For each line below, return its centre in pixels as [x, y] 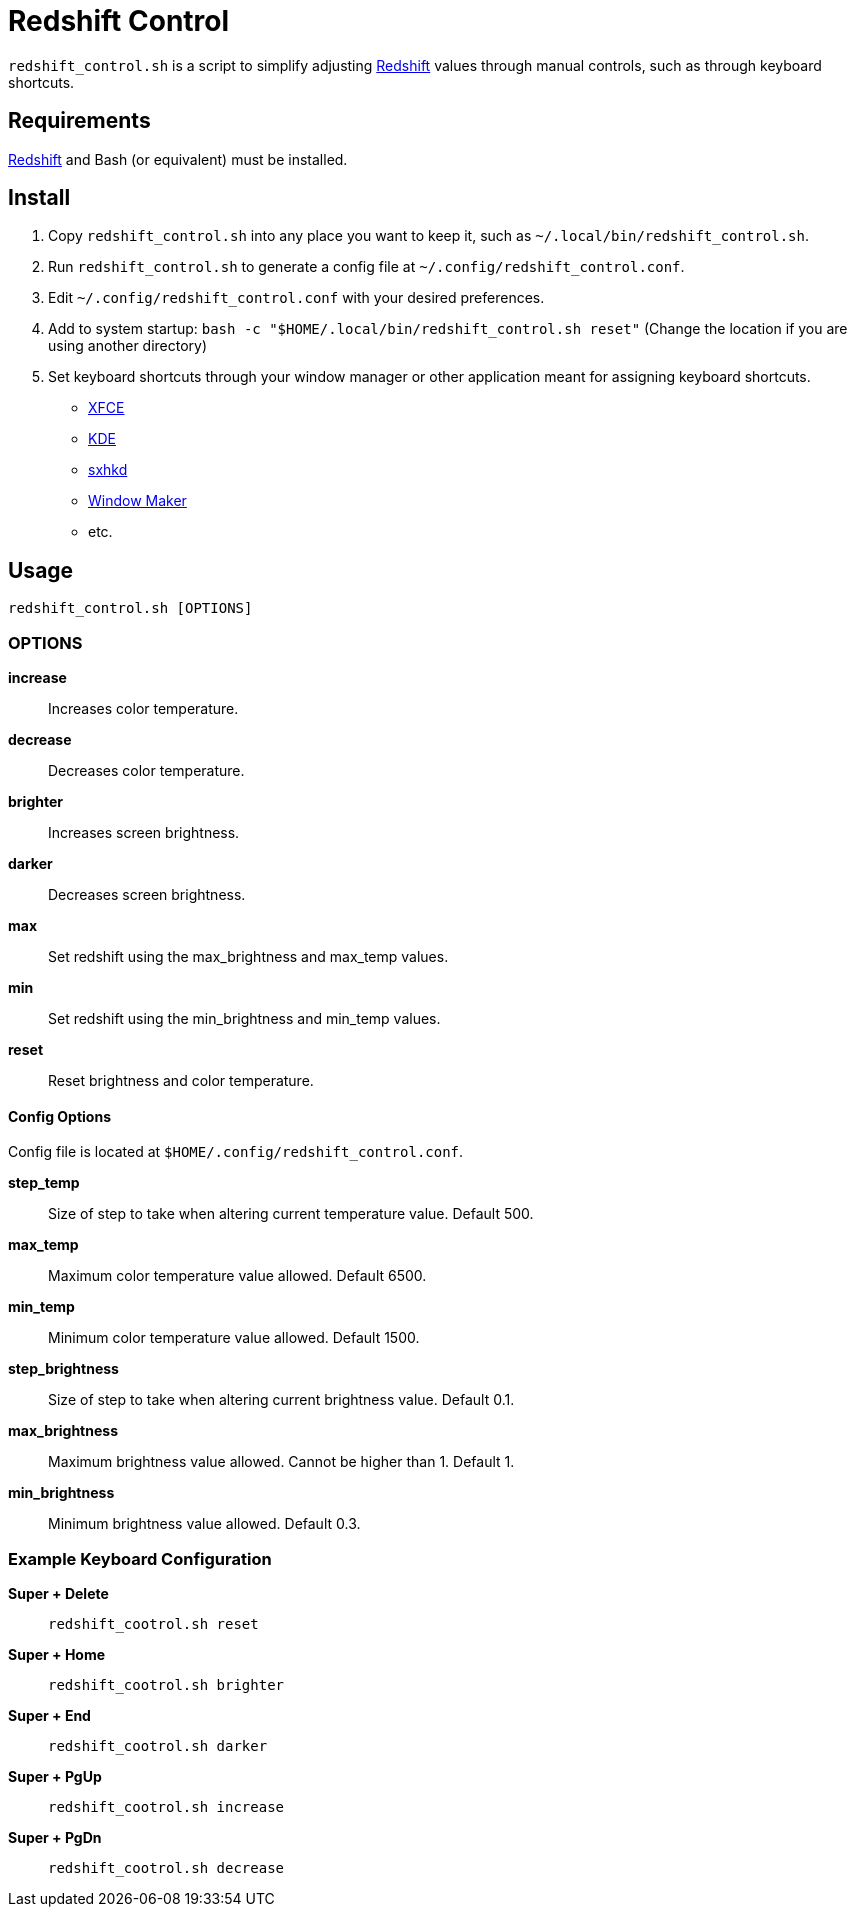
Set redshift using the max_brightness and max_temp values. [248, 957]
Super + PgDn [55, 1837]
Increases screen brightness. [144, 833]
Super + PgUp [55, 1776]
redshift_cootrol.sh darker [158, 1746]
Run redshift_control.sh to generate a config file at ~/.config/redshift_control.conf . [366, 267]
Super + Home [57, 1654]
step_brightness [63, 1369]
